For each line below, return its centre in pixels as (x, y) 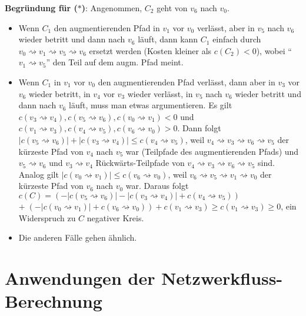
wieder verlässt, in (160, 93)
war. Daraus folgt (157, 186)
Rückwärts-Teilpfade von (140, 163)
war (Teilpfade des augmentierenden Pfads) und (212, 151)
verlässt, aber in (226, 27)
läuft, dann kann (168, 39)
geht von (172, 8)
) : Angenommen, (112, 8)
